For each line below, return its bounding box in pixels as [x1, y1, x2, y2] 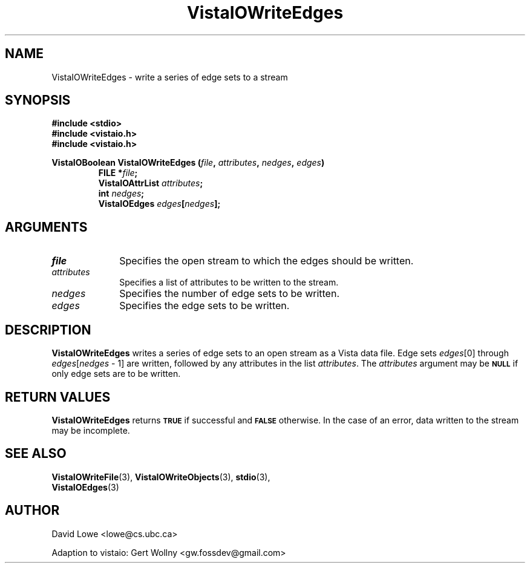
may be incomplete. [51, 425, 130, 436]
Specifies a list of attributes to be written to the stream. [119, 277, 339, 288]
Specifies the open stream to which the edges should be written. [119, 255, 414, 267]
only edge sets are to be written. [51, 368, 181, 379]
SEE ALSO [5, 446, 67, 462]
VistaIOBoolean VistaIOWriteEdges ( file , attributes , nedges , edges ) [51, 157, 325, 168]
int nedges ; [98, 188, 145, 199]
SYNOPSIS [5, 93, 71, 108]
